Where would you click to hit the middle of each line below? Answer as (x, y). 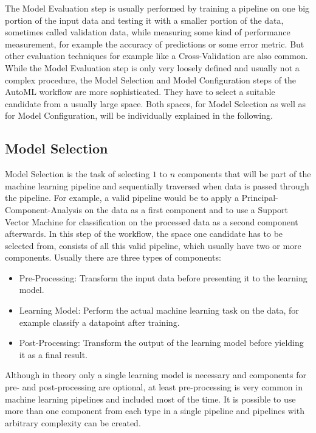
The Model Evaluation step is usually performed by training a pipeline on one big (157, 8)
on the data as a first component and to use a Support (186, 209)
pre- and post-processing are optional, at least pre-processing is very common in (154, 387)
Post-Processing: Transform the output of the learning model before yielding (161, 343)
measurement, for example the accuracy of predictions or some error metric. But (155, 44)
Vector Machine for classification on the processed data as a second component (152, 221)
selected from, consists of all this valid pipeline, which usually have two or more (153, 245)
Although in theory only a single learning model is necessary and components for (156, 375)
